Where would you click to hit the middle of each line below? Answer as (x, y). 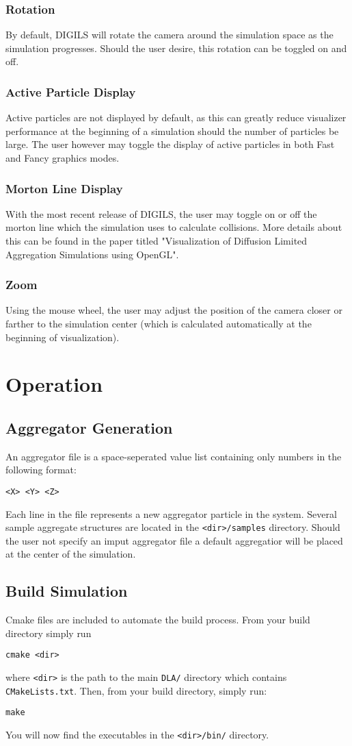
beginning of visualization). (63, 337)
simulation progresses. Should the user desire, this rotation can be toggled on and (176, 48)
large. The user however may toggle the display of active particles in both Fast (170, 144)
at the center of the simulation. (71, 554)
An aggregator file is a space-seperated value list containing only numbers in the (174, 456)
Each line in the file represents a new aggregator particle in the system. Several (171, 513)
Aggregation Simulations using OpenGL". (92, 254)
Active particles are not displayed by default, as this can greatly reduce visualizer (176, 117)
